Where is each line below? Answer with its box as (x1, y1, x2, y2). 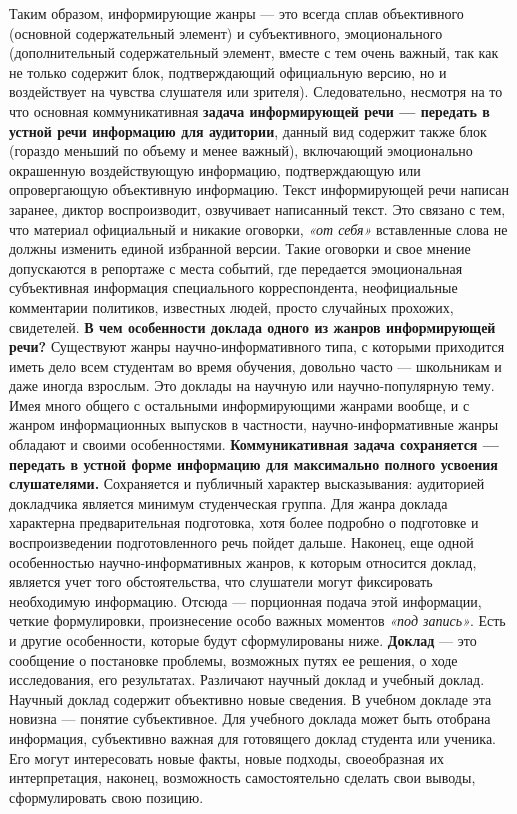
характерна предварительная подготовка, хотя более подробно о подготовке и (9, 512, 479, 533)
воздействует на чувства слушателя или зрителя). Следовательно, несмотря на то (9, 81, 503, 102)
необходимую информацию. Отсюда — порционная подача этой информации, (9, 590, 482, 611)
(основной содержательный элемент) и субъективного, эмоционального (9, 22, 443, 43)
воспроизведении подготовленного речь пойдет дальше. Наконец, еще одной (9, 532, 474, 553)
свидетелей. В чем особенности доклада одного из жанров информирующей (9, 316, 496, 337)
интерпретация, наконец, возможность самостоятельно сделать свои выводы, (9, 767, 476, 788)
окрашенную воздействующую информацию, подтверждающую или (9, 159, 421, 180)
